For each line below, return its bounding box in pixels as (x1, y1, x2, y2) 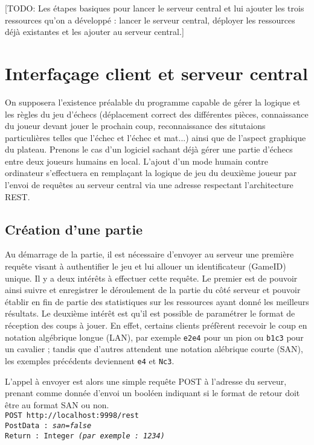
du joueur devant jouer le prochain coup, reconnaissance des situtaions (5, 119, 266, 132)
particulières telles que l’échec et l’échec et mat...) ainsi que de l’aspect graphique (5, 131, 306, 144)
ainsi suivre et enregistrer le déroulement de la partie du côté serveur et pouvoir (5, 283, 301, 296)
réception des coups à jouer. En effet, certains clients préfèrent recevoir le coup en (5, 319, 307, 332)
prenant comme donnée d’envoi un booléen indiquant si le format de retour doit (5, 387, 300, 399)
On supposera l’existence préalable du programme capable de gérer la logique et (5, 95, 301, 108)
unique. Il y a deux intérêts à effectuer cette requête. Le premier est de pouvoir (5, 271, 298, 284)
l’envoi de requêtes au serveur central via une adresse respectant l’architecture (5, 178, 293, 191)
